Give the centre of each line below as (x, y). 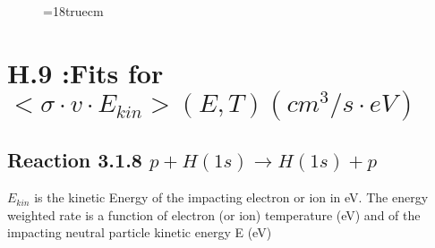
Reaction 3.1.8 (75, 160)
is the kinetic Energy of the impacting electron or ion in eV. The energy (231, 197)
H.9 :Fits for (85, 72)
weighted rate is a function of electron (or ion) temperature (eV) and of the (214, 214)
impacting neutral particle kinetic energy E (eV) (140, 232)
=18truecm (73, 11)
